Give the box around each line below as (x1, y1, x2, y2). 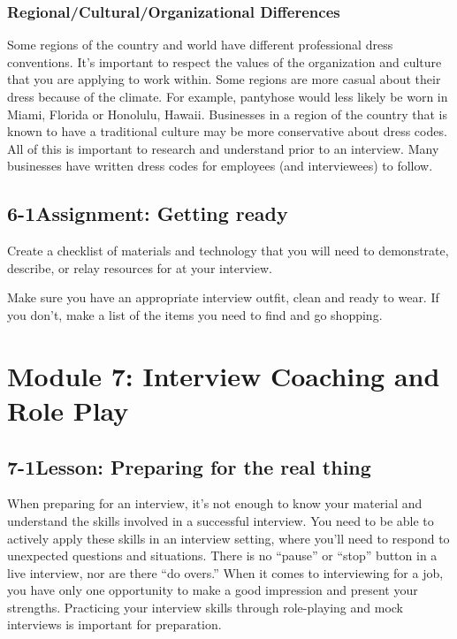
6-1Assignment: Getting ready (7, 200, 288, 227)
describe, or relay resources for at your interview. (7, 258, 272, 277)
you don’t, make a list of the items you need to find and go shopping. (7, 305, 383, 323)
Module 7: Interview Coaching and (7, 357, 440, 393)
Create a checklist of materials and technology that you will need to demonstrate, (7, 241, 449, 260)
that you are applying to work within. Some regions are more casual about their (7, 70, 441, 88)
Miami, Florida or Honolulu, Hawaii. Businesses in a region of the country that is (7, 104, 447, 123)
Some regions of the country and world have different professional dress (7, 35, 393, 54)
